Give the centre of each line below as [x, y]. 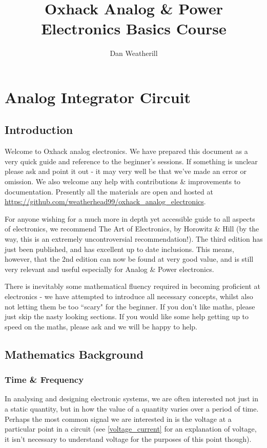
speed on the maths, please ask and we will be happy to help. [101, 326]
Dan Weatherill [134, 53]
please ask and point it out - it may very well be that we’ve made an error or [126, 171]
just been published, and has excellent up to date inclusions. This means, [119, 249]
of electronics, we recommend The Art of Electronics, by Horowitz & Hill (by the [132, 229]
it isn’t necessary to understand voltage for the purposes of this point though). [128, 439]
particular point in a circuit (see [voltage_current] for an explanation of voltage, [131, 429]
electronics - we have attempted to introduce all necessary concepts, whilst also [129, 296]
